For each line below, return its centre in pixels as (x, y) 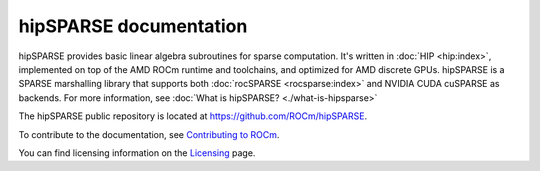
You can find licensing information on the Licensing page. (137, 152)
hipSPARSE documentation (133, 26)
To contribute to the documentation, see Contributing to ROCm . (149, 134)
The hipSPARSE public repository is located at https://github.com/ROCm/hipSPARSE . (193, 116)
